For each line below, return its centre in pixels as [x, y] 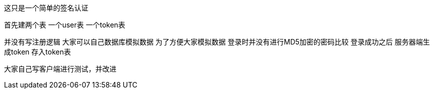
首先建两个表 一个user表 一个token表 [65, 25]
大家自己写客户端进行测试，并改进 [60, 69]
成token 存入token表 [38, 52]
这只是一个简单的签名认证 [46, 8]
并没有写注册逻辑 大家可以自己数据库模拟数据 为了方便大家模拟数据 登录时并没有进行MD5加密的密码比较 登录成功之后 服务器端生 [217, 42]
